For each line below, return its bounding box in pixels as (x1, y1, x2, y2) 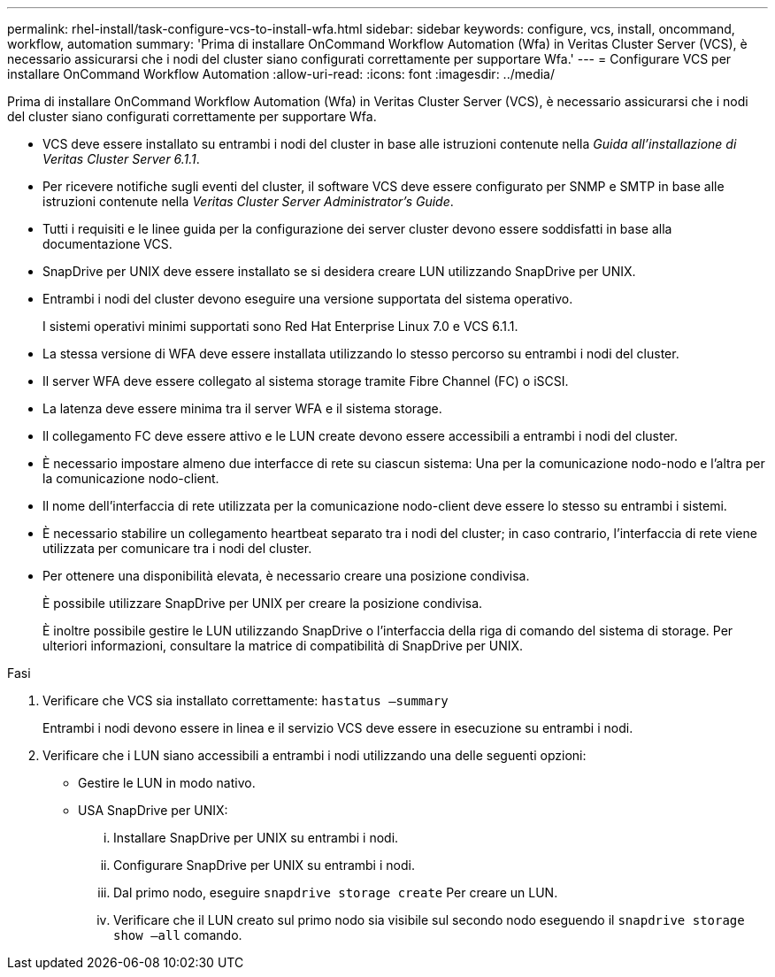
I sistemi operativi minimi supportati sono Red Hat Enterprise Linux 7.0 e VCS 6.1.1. (42, 319, 518, 334)
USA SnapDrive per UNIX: (78, 803, 228, 818)
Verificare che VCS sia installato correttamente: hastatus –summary (42, 693, 449, 708)
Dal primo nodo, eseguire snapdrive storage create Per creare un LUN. (113, 885, 558, 900)
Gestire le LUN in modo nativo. (78, 775, 256, 790)
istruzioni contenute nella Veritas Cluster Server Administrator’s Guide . (42, 194, 454, 209)
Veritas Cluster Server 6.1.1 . (42, 151, 200, 166)
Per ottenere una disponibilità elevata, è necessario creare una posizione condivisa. (42, 568, 530, 583)
